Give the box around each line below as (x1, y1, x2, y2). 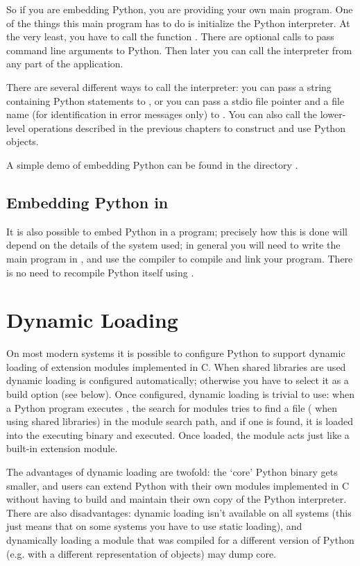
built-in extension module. (6, 441, 118, 456)
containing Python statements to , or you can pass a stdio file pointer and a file (6, 93, 345, 108)
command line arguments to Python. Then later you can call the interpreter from (6, 42, 352, 57)
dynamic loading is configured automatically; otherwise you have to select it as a (6, 373, 349, 388)
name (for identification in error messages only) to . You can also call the (6, 107, 318, 122)
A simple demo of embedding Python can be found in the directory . (6, 157, 298, 172)
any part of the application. (6, 56, 123, 71)
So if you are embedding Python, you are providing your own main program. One (6, 2, 353, 16)
